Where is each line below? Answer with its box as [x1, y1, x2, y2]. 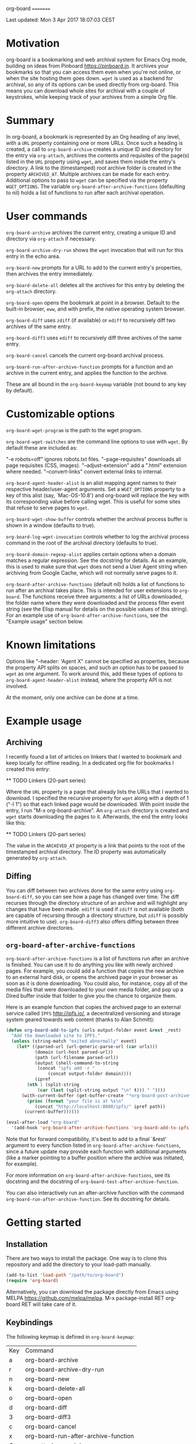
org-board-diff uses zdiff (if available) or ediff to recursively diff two [6, 316, 176, 323]
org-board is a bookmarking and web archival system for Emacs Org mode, [6, 56, 187, 63]
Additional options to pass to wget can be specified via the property [6, 177, 168, 184]
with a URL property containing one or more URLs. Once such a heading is [6, 139, 183, 146]
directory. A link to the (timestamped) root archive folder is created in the [6, 164, 181, 171]
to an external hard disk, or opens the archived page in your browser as [6, 974, 178, 981]
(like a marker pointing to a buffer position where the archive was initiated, [6, 1154, 185, 1162]
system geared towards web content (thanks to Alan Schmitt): [6, 1016, 155, 1023]
